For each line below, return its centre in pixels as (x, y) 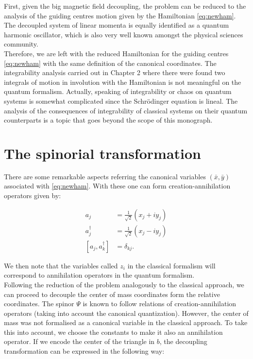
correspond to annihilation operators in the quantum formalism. (99, 275)
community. (21, 44)
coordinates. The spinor (39, 304)
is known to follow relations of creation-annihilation (160, 304)
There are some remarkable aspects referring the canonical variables (105, 176)
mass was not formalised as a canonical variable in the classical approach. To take (126, 322)
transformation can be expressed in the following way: (84, 351)
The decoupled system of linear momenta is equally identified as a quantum (117, 25)
